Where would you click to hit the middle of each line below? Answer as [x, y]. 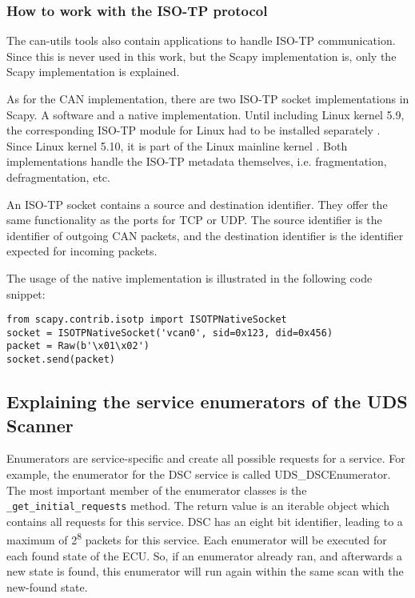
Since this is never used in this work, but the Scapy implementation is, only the [202, 56]
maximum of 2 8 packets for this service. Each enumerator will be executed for [197, 539]
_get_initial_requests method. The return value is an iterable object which [198, 506]
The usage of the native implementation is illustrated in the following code [190, 277]
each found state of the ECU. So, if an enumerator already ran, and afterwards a [204, 555]
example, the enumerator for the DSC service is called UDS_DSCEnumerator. [199, 474]
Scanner [40, 425]
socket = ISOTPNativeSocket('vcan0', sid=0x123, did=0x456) [170, 333]
